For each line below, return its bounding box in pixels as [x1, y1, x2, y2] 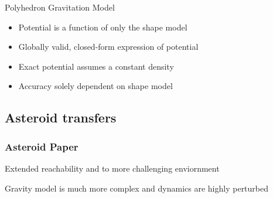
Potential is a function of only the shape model [18, 21, 187, 33]
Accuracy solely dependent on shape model [18, 80, 173, 92]
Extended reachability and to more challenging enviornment [5, 162, 220, 174]
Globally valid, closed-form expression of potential [18, 40, 199, 53]
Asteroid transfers [5, 108, 117, 127]
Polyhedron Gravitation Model [5, 1, 115, 13]
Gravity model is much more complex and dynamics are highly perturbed [5, 182, 269, 194]
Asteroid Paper [5, 139, 79, 153]
